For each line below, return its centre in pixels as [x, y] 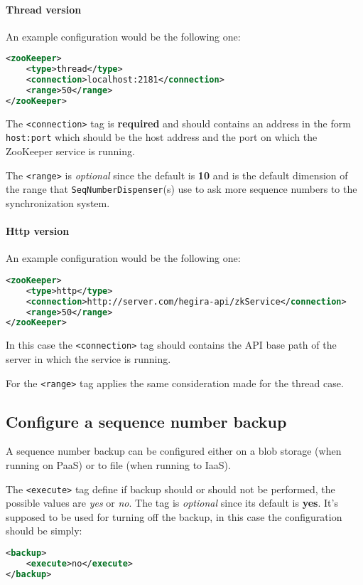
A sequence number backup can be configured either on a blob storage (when [174, 451]
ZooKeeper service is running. [70, 151]
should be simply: [44, 531]
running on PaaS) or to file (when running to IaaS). [118, 465]
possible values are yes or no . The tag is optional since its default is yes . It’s [172, 503]
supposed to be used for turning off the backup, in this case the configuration [174, 516]
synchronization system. [58, 202]
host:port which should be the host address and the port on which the [162, 137]
